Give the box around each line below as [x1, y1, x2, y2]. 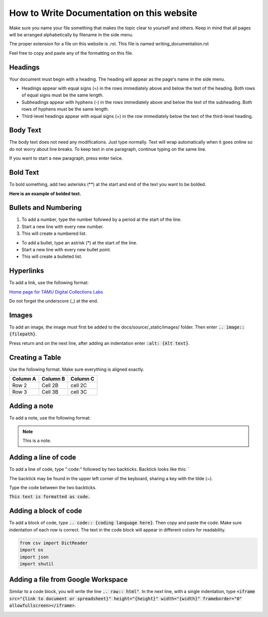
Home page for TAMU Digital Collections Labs [9, 289, 103, 295]
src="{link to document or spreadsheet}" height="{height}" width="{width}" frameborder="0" [9, 596, 243, 602]
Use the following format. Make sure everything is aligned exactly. [9, 366, 144, 372]
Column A [12, 376, 36, 383]
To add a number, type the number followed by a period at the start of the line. [21, 216, 182, 222]
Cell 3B [41, 389, 59, 396]
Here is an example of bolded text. [9, 191, 81, 197]
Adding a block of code [9, 507, 82, 515]
